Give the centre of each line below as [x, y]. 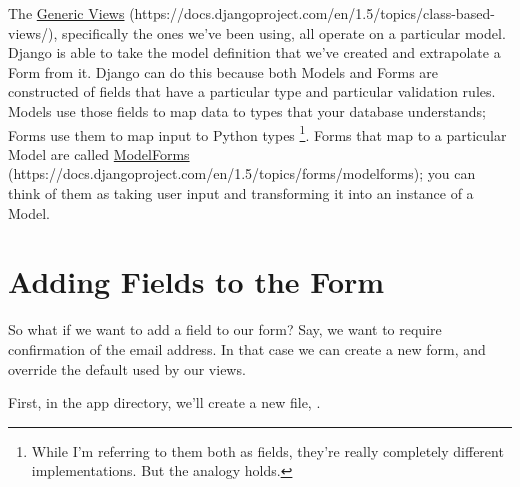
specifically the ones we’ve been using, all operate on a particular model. [284, 32]
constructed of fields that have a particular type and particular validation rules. [252, 91]
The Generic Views [66, 13]
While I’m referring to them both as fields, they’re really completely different [267, 450]
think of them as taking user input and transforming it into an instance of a [241, 193]
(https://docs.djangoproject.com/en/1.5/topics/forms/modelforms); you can [242, 173]
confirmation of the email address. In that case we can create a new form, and [247, 348]
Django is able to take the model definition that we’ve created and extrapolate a [254, 52]
